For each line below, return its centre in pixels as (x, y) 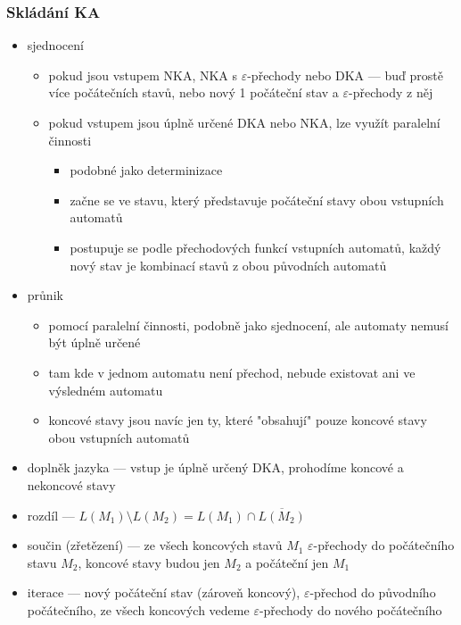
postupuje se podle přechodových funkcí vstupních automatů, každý (255, 247)
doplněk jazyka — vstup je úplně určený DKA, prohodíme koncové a (215, 467)
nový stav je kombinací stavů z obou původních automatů (228, 265)
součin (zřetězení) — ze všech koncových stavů (155, 545)
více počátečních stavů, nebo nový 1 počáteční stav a (193, 92)
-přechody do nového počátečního (350, 609)
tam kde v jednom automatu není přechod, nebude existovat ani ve (232, 372)
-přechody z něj (391, 92)
